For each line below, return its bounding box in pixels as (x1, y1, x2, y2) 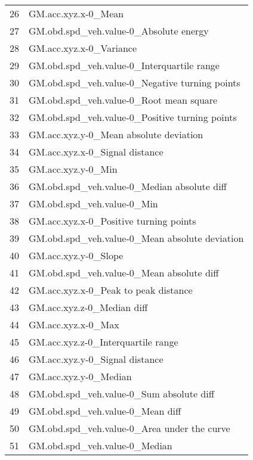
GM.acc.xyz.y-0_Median (29, 369, 132, 383)
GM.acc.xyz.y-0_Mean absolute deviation (29, 128, 203, 141)
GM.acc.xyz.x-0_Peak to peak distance (29, 283, 193, 297)
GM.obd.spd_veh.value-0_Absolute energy (29, 24, 209, 38)
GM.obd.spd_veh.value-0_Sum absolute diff (29, 387, 215, 400)
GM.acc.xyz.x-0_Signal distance (29, 145, 163, 158)
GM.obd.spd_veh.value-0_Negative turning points (29, 76, 240, 89)
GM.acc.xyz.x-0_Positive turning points (29, 214, 196, 228)
